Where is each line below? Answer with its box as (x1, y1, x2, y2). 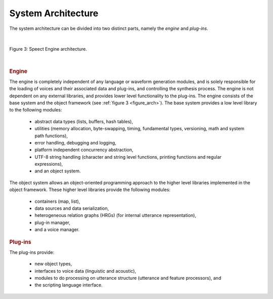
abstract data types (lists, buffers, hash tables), (34, 118, 133, 124)
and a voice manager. (34, 227, 80, 233)
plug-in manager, (34, 219, 71, 226)
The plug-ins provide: (9, 249, 55, 255)
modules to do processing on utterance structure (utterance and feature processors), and (34, 275, 221, 281)
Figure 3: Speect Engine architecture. (9, 46, 87, 52)
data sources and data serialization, (34, 205, 109, 211)
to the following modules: (9, 107, 62, 113)
